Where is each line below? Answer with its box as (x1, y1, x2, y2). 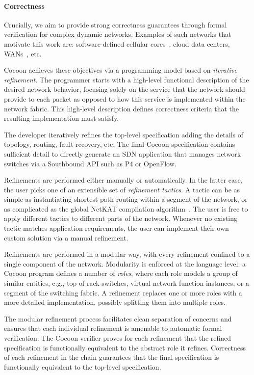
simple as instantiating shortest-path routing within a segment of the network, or (4, 194, 248, 204)
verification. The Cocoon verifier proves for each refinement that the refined (4, 333, 231, 343)
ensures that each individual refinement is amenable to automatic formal (4, 323, 222, 333)
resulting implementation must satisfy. (4, 113, 119, 123)
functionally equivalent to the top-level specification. (4, 361, 161, 372)
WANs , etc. (4, 48, 42, 58)
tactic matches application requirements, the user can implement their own (4, 223, 229, 233)
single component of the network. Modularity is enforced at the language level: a (4, 258, 246, 268)
